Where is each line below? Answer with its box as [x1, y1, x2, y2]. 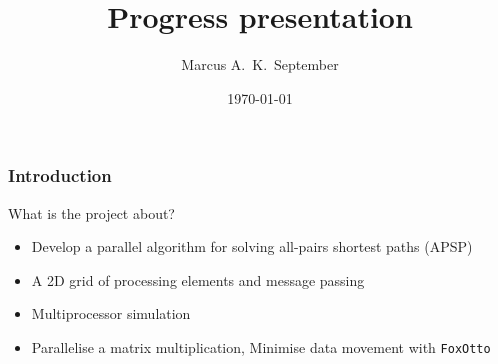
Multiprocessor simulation [31, 303, 191, 324]
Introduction [8, 163, 112, 188]
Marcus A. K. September [181, 54, 339, 75]
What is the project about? [8, 202, 175, 223]
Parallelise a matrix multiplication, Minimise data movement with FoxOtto [31, 336, 491, 357]
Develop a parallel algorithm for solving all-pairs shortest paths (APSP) [31, 236, 473, 257]
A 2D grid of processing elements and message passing [31, 269, 365, 290]
